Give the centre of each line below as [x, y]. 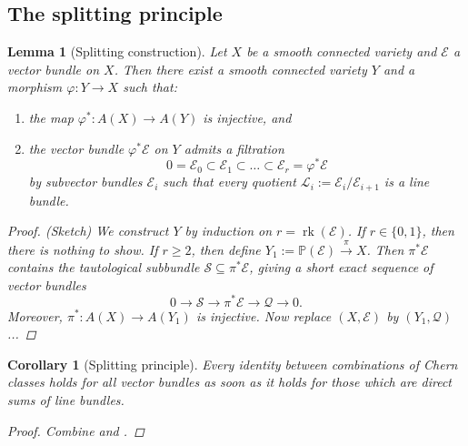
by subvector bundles [85, 182]
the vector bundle [76, 148]
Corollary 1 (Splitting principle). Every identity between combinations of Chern [233, 364]
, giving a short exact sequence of [341, 267]
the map [51, 117]
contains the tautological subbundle [104, 267]
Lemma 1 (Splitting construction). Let [117, 51]
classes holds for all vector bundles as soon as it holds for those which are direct [230, 382]
